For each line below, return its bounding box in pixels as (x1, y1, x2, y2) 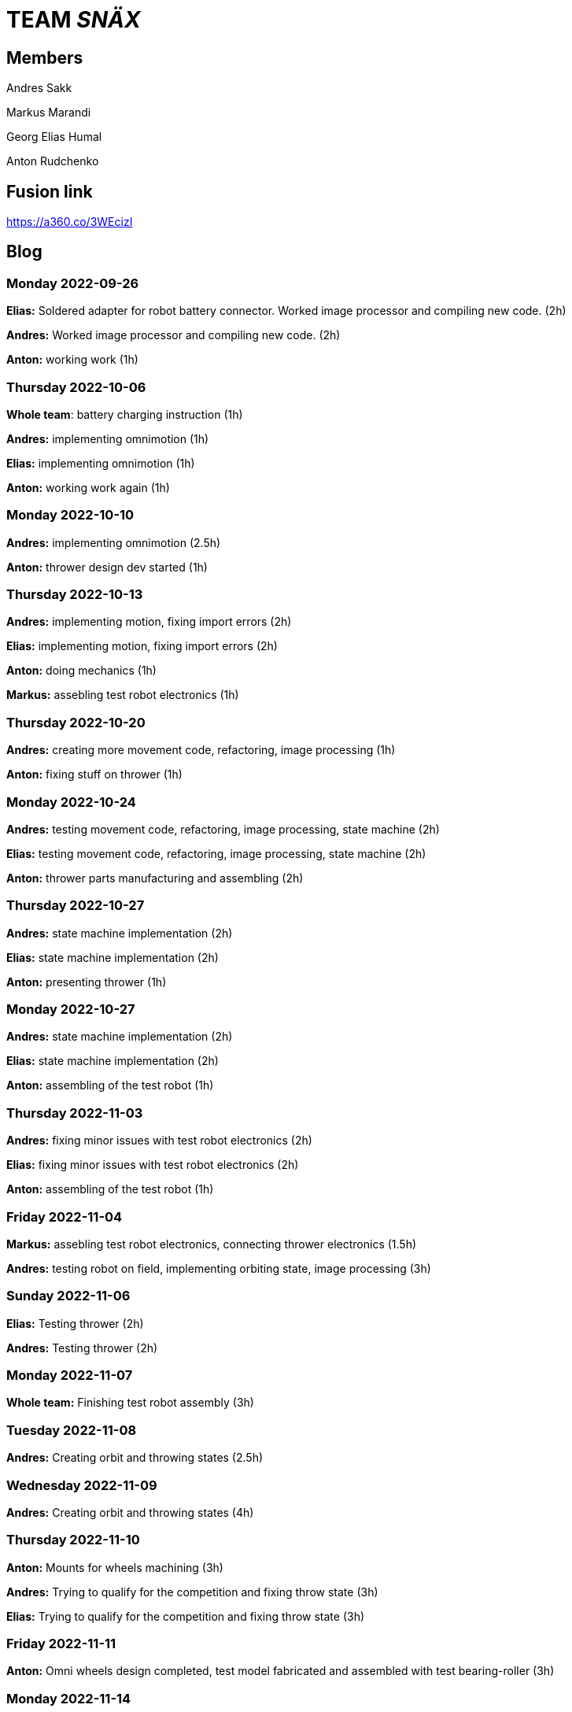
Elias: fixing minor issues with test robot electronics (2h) (6, 1158, 299, 1172)
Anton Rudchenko (6, 154, 99, 168)
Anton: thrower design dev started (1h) (6, 560, 208, 574)
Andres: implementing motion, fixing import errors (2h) (6, 615, 292, 629)
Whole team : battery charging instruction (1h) (6, 407, 243, 421)
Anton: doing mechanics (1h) (6, 664, 157, 678)
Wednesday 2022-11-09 (6, 1477, 157, 1493)
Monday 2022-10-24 (6, 793, 136, 810)
